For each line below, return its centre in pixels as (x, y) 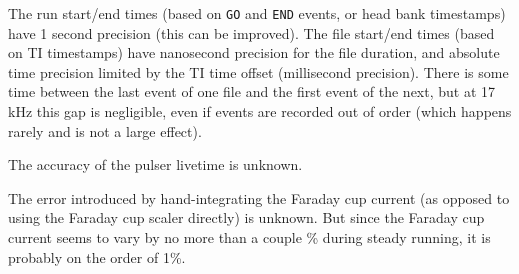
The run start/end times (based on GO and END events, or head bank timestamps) (257, 13)
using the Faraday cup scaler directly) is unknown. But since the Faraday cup (246, 217)
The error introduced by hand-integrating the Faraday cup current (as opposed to (259, 197)
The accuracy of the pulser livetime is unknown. (155, 164)
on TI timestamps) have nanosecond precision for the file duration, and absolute (254, 52)
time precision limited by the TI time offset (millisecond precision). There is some (258, 71)
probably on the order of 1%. (97, 256)
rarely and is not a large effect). (105, 130)
